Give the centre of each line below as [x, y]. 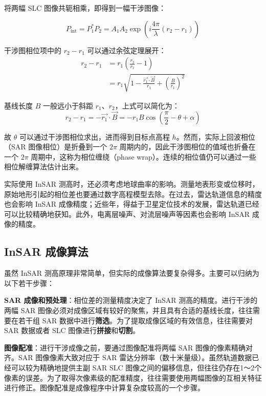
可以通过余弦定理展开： [127, 50]
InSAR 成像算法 [46, 251]
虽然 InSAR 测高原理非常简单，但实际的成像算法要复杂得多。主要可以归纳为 [132, 273]
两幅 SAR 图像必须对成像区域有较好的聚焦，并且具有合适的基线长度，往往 [128, 310]
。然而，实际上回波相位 [216, 136]
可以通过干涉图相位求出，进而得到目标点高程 [94, 136]
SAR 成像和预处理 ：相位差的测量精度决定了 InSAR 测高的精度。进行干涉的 [131, 300]
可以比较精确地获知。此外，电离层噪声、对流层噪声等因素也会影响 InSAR [127, 214]
